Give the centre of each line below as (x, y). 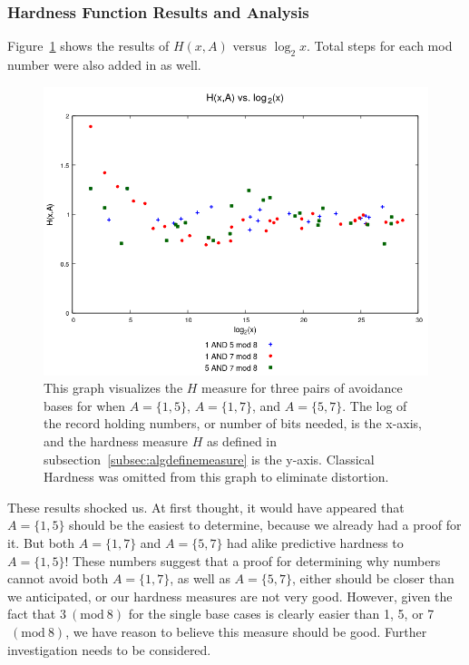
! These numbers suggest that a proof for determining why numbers (253, 560)
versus (250, 46)
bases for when (85, 405)
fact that (32, 614)
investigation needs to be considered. (109, 649)
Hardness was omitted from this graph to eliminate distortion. (216, 477)
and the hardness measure (116, 440)
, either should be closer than (373, 578)
